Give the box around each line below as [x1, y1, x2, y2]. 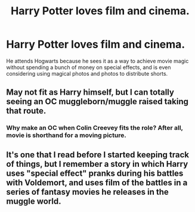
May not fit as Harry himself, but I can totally [6, 88, 175, 98]
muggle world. [6, 196, 61, 206]
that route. [6, 106, 47, 116]
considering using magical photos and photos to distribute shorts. [6, 70, 168, 77]
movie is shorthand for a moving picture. [6, 131, 126, 139]
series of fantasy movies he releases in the [6, 186, 169, 197]
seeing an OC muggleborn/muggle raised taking [6, 96, 189, 107]
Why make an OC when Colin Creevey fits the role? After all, [6, 124, 183, 132]
